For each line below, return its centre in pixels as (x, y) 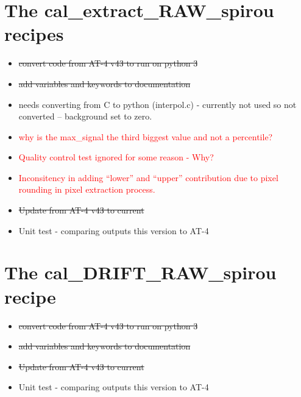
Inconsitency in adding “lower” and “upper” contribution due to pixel (148, 177)
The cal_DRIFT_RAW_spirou (140, 272)
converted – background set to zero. (85, 116)
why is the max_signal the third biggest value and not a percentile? (146, 136)
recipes (34, 34)
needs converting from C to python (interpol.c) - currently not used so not (158, 104)
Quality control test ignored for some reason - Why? (116, 157)
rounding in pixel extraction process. (87, 189)
